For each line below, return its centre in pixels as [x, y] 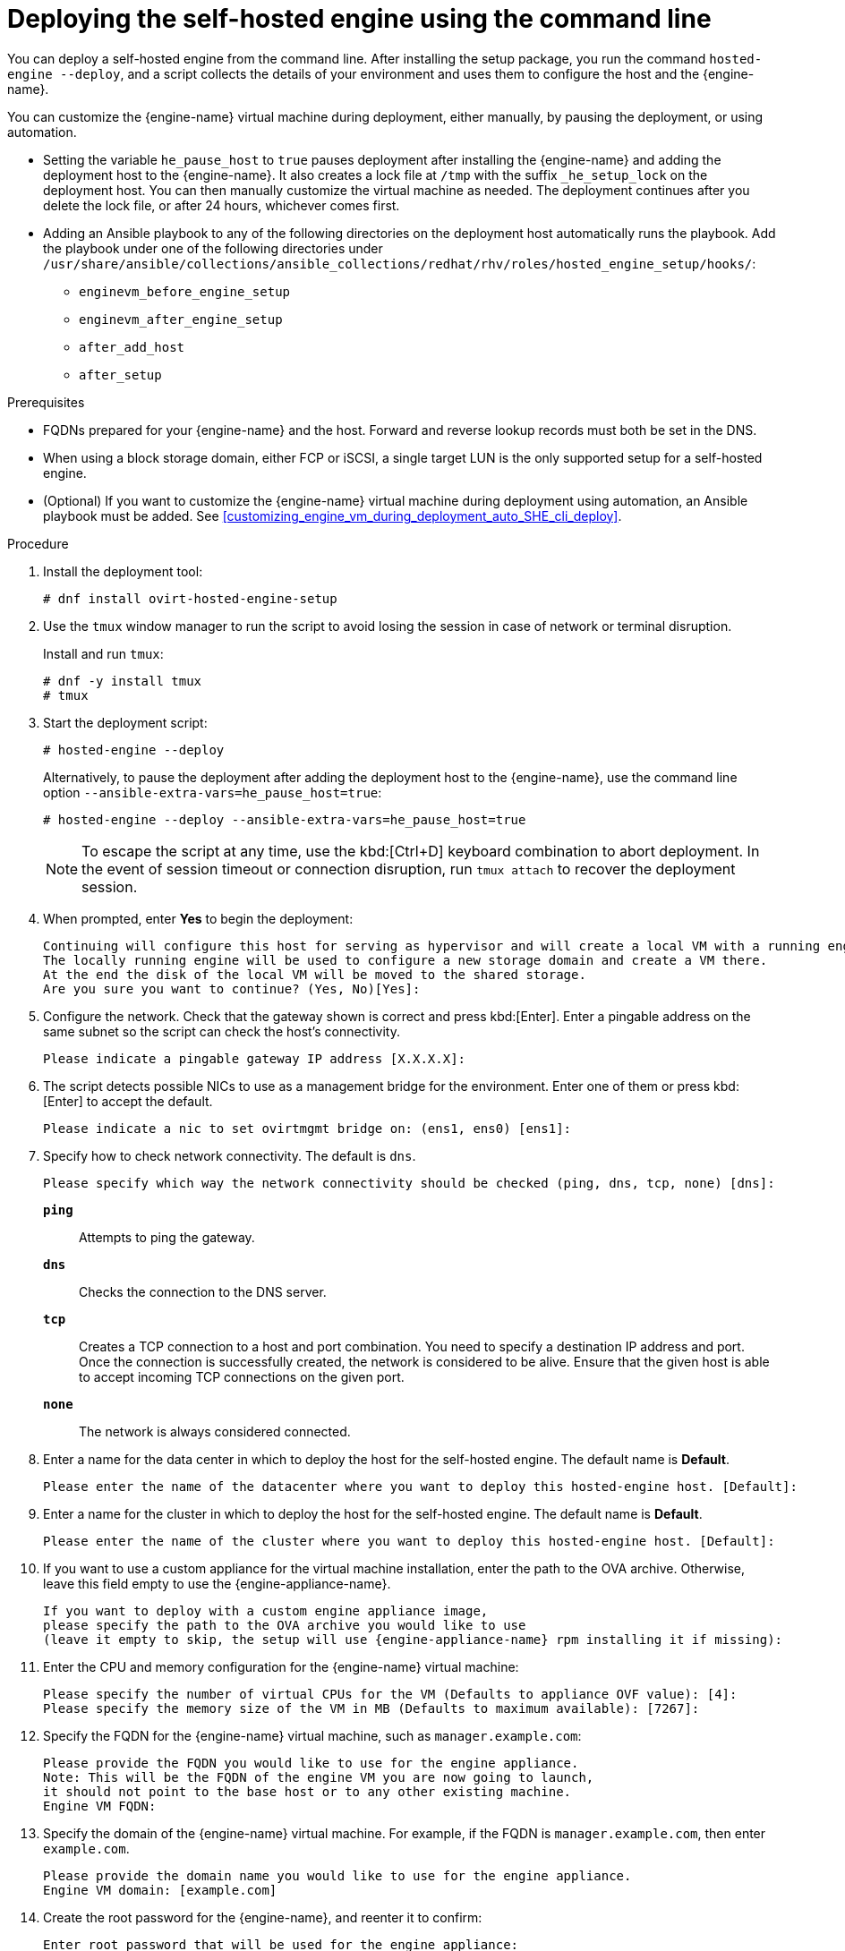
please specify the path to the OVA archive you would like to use [285, 1625]
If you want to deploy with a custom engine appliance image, [266, 1610]
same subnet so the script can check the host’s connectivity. [222, 1031]
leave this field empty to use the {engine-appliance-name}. [217, 1583]
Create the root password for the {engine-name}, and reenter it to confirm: [263, 1917]
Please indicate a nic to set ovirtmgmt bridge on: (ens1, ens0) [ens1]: [307, 1128]
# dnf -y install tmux [123, 681]
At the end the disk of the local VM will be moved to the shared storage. [315, 974]
